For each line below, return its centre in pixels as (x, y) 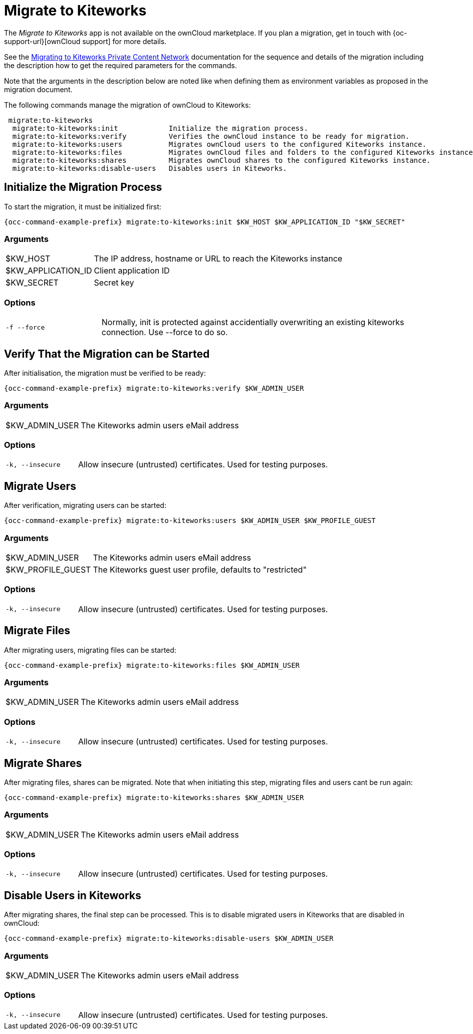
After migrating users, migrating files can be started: (90, 650)
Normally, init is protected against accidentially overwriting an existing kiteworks (253, 322)
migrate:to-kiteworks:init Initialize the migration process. (160, 128)
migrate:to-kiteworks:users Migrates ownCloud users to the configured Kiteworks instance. (219, 144)
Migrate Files (37, 631)
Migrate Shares (43, 763)
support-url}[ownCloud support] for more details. (85, 41)
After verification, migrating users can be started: (85, 505)
